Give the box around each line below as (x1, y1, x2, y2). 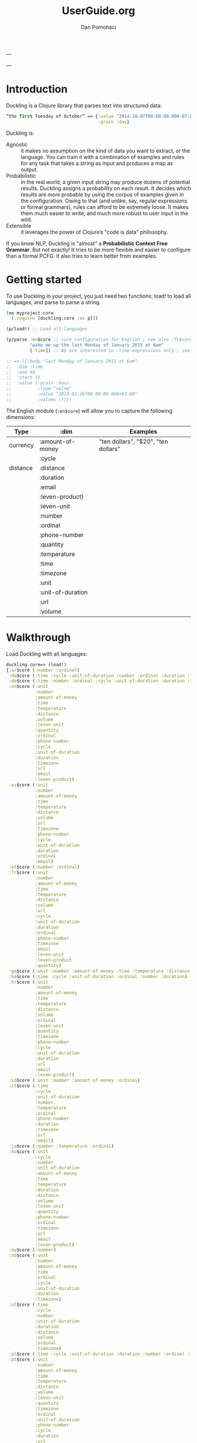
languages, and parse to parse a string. (6, 298, 101, 305)
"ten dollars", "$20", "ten (98, 437, 168, 445)
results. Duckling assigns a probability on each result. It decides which (21, 184, 191, 192)
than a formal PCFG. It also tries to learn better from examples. (6, 252, 158, 260)
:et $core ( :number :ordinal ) (8, 864, 80, 870)
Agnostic (6, 141, 28, 148)
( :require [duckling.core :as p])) (11, 315, 98, 321)
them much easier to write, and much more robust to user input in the (21, 210, 189, 217)
